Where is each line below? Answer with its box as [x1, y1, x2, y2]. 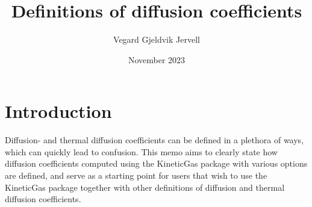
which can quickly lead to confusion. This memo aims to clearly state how [5, 145, 278, 158]
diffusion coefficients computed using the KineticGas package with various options [5, 157, 308, 170]
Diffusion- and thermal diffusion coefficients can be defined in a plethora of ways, [5, 134, 304, 146]
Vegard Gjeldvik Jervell [113, 33, 200, 46]
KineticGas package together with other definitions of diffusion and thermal [5, 181, 285, 193]
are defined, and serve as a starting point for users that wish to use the [5, 169, 267, 182]
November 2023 [128, 53, 186, 66]
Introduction [5, 99, 112, 123]
